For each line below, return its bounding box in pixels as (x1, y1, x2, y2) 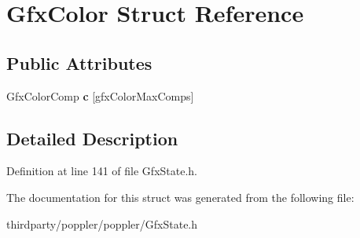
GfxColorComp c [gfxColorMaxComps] (6, 87, 194, 104)
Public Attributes (6, 50, 152, 75)
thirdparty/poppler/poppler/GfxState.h (6, 215, 198, 232)
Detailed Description (6, 126, 178, 150)
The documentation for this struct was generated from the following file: (6, 189, 354, 205)
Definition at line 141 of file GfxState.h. (6, 163, 197, 179)
